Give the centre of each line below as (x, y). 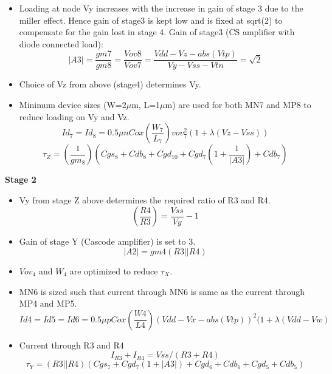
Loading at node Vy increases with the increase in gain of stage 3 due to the (161, 8)
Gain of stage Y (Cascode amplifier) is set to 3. (107, 241)
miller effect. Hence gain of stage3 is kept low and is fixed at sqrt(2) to (151, 20)
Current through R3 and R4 (71, 345)
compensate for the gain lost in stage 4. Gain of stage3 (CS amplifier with (157, 32)
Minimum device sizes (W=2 (73, 105)
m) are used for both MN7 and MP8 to (238, 105)
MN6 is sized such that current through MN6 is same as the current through (162, 291)
